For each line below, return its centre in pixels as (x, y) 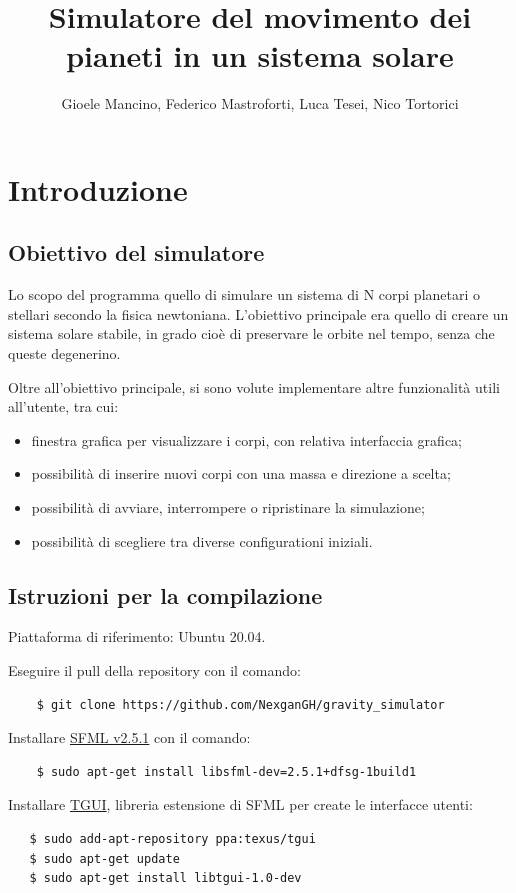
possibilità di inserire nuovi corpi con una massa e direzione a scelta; (241, 473)
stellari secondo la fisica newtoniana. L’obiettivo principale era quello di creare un (258, 313)
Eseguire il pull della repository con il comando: (154, 670)
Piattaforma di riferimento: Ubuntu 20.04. (137, 636)
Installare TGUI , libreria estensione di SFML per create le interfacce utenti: (240, 804)
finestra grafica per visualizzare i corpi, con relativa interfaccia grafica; (246, 439)
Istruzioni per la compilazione (165, 594)
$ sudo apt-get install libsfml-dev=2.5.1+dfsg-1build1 (226, 771)
